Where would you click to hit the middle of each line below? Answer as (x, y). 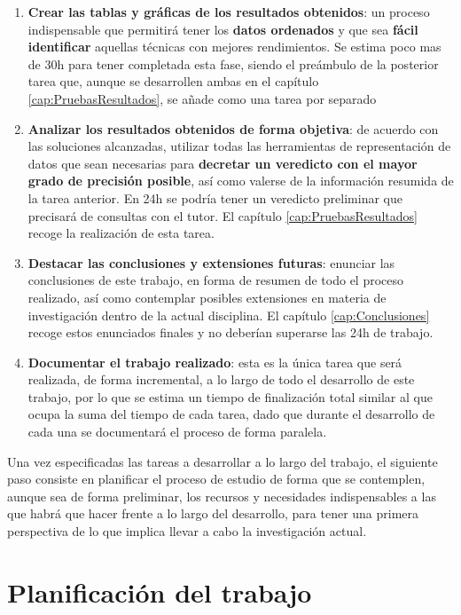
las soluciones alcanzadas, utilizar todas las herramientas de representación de (239, 146)
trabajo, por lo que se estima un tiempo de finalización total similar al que (230, 396)
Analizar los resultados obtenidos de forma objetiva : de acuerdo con (233, 128)
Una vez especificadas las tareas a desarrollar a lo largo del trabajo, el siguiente (223, 461)
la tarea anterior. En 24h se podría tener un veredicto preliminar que (215, 197)
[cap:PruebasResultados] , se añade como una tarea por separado (202, 98)
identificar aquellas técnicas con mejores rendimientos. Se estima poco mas (234, 47)
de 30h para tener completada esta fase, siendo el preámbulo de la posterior (233, 63)
